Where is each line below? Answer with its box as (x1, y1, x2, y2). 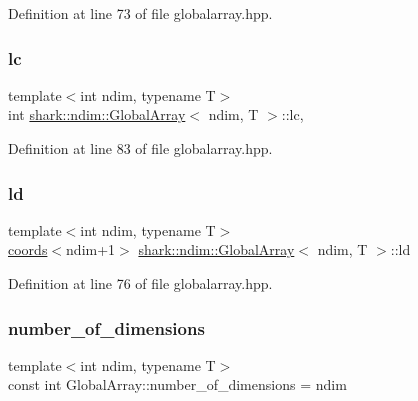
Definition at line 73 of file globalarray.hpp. (8, 3, 273, 23)
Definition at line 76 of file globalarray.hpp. (8, 273, 273, 293)
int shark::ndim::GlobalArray (8, 104, 186, 125)
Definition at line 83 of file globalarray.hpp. (8, 138, 273, 158)
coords (8, 239, 48, 260)
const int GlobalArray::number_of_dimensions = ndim (8, 374, 347, 395)
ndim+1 (66, 239, 116, 260)
